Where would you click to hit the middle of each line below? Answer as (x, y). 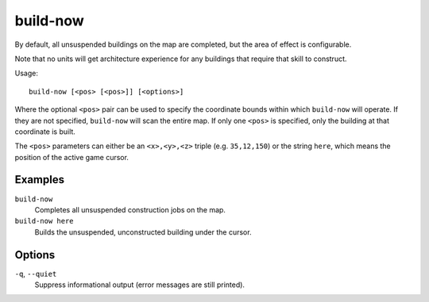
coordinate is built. (45, 132)
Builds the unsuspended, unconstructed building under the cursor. (143, 232)
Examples (40, 180)
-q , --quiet (36, 273)
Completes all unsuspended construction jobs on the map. (130, 209)
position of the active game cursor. (71, 157)
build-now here (44, 221)
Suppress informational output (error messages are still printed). (140, 285)
